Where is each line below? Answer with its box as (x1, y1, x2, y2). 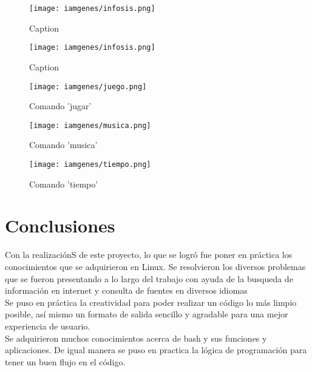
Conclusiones (5, 213, 115, 238)
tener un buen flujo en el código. (5, 355, 126, 368)
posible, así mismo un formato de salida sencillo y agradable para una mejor (5, 308, 288, 320)
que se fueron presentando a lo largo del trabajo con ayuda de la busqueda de (5, 272, 293, 285)
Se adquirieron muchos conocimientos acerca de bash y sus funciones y (5, 331, 267, 344)
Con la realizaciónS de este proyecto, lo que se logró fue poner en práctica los (5, 248, 293, 261)
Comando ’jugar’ (29, 100, 92, 112)
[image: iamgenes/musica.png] (29, 121, 151, 130)
